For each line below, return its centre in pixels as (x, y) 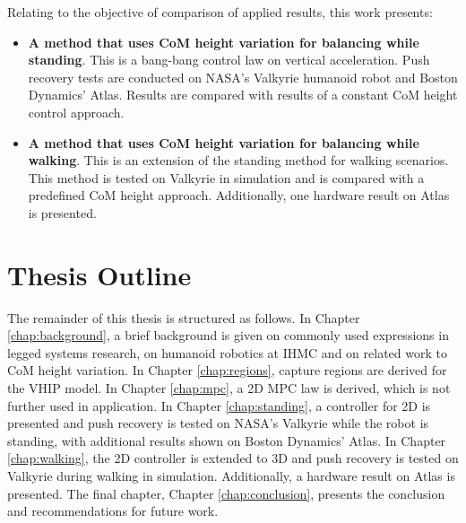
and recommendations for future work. (113, 511)
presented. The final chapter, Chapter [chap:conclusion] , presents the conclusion (226, 493)
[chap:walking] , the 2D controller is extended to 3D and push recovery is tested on (233, 458)
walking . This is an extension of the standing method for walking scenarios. (238, 160)
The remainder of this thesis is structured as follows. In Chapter (184, 317)
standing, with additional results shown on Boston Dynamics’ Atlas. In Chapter (227, 440)
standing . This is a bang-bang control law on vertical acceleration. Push (229, 60)
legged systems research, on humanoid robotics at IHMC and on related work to (227, 352)
